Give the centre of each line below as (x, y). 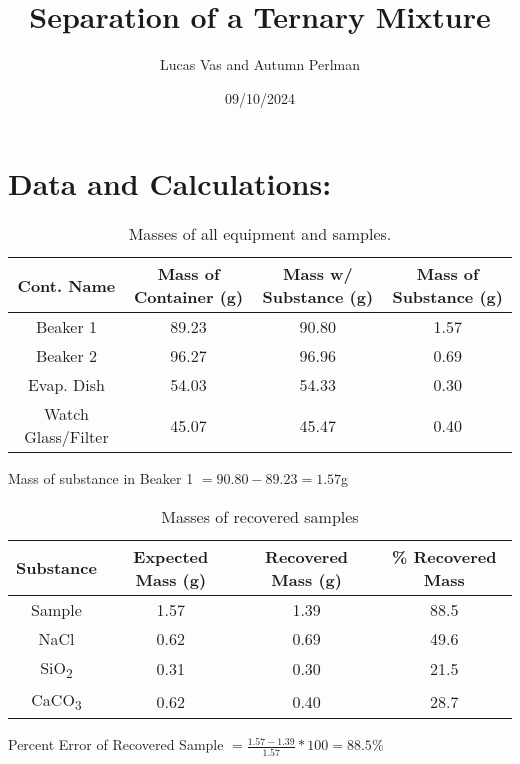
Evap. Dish (66, 385)
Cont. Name (66, 285)
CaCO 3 (56, 701)
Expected (171, 556)
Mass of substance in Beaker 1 (101, 478)
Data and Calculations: (170, 183)
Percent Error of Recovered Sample (116, 744)
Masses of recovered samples (260, 516)
